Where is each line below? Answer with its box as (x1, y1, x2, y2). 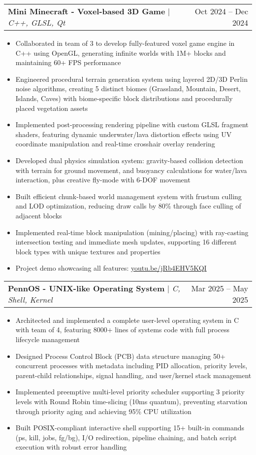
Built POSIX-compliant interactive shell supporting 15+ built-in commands (15, 422, 245, 433)
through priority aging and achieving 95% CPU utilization (15, 406, 192, 416)
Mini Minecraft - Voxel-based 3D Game (8, 5, 165, 17)
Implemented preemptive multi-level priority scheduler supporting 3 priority (15, 386, 245, 397)
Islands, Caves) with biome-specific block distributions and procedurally (15, 93, 233, 103)
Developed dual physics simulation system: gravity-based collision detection (15, 155, 243, 165)
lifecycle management (15, 334, 80, 345)
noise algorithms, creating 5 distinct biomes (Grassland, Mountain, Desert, (15, 83, 241, 94)
